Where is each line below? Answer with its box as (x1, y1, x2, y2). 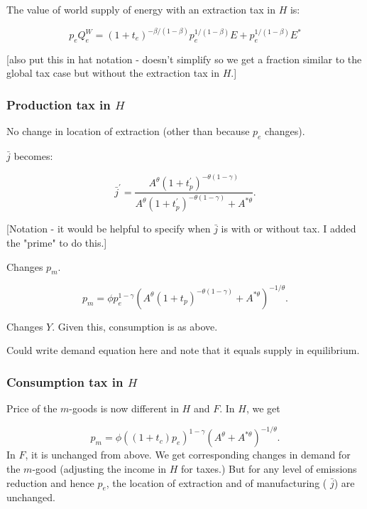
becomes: (13, 149, 53, 164)
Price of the (6, 401, 57, 416)
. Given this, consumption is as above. (52, 318, 218, 333)
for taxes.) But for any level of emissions (181, 461, 357, 476)
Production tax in (6, 95, 111, 113)
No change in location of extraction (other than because (6, 124, 250, 139)
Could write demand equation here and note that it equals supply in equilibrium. (6, 343, 360, 358)
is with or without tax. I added (221, 221, 356, 236)
